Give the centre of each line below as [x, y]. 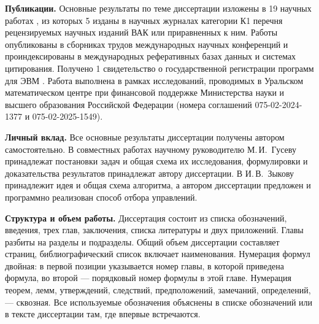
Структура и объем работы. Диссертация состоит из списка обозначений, [146, 218]
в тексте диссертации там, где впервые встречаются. [103, 314]
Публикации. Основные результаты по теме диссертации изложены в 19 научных [158, 8]
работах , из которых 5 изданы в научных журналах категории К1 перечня [144, 20]
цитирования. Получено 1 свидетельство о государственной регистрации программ [159, 68]
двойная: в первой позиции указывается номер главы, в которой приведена [144, 265]
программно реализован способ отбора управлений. [101, 197]
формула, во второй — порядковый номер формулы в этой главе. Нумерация [148, 278]
